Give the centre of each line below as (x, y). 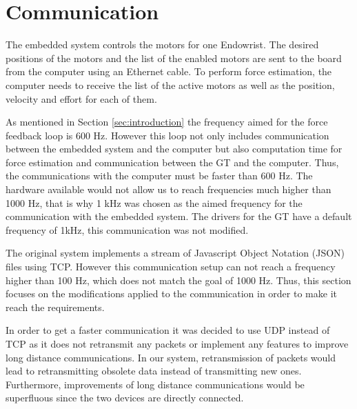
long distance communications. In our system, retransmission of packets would (171, 357)
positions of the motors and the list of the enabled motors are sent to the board (174, 58)
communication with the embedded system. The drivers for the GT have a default (179, 216)
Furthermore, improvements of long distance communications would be (155, 384)
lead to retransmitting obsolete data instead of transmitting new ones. (154, 371)
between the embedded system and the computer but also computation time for (174, 149)
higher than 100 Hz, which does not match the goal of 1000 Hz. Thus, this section (178, 280)
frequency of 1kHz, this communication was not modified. (127, 229)
